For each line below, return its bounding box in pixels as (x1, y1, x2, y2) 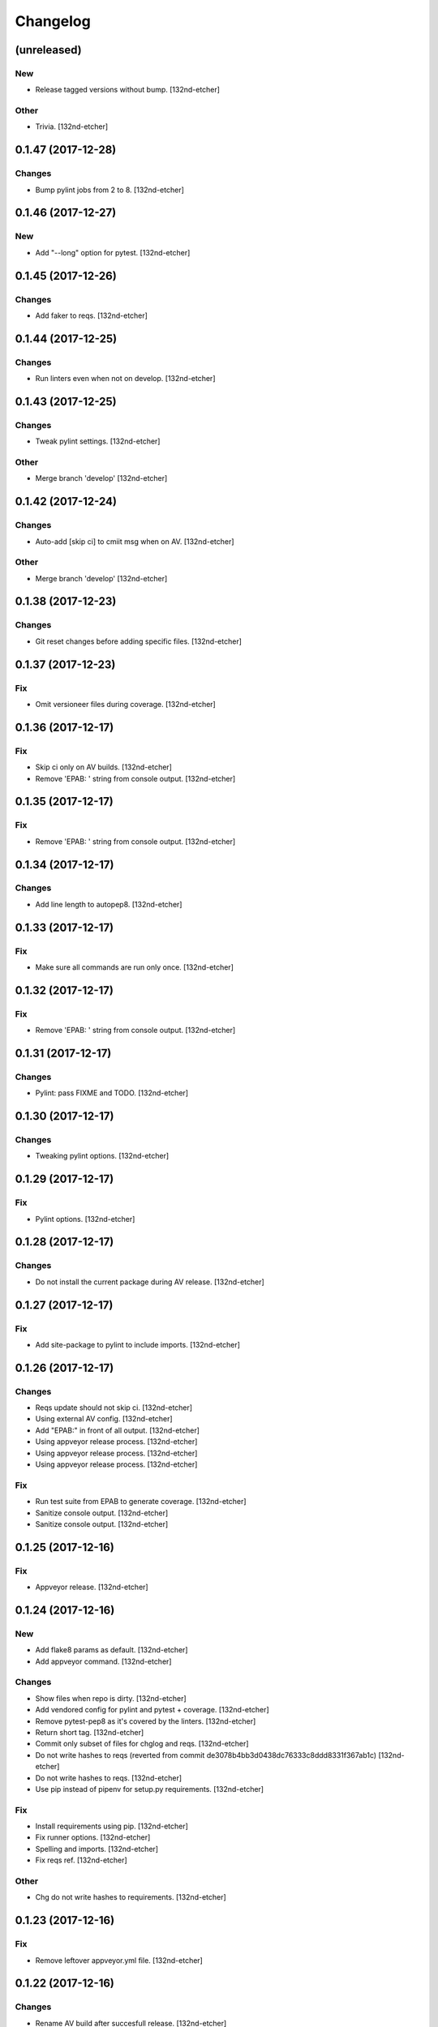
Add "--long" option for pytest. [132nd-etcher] (35, 247, 191, 257)
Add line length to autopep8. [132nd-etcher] (35, 899, 182, 909)
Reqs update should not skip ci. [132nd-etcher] (35, 1403, 193, 1412)
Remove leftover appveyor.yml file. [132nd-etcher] (35, 1955, 203, 1965)
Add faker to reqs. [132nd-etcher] (35, 311, 148, 320)
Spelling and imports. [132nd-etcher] (35, 1844, 158, 1853)
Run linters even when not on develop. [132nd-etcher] (35, 374, 216, 384)
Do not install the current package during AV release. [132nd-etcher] (35, 1277, 265, 1287)
